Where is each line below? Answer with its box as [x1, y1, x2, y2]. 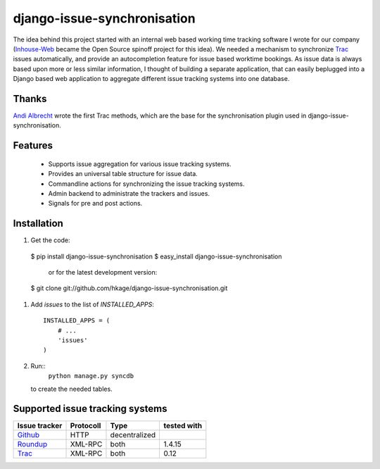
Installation [13, 218, 63, 230]
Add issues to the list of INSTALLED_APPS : [30, 300, 154, 308]
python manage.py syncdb [48, 372, 134, 380]
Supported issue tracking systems [13, 403, 167, 415]
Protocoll [70, 421, 101, 431]
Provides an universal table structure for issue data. [48, 170, 198, 178]
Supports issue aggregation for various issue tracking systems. [48, 159, 232, 168]
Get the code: [30, 236, 70, 244]
